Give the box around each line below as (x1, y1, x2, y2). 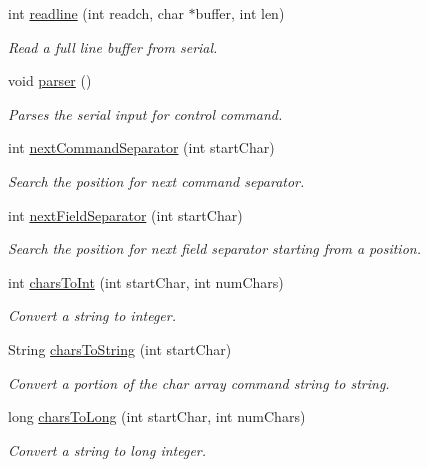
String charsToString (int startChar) (8, 338, 232, 359)
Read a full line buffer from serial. (8, 36, 218, 57)
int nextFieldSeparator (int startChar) (8, 204, 243, 225)
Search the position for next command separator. (8, 170, 305, 191)
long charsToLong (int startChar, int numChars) (8, 406, 306, 427)
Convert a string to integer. (8, 305, 176, 326)
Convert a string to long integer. (8, 439, 207, 460)
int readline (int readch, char (8, 3, 184, 23)
